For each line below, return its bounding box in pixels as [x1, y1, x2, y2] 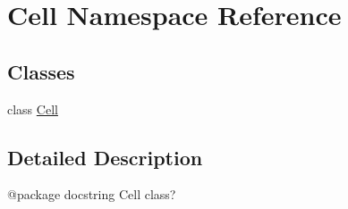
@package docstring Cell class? [7, 185, 176, 204]
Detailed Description [7, 143, 203, 171]
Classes [7, 57, 75, 85]
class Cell [7, 99, 58, 118]
